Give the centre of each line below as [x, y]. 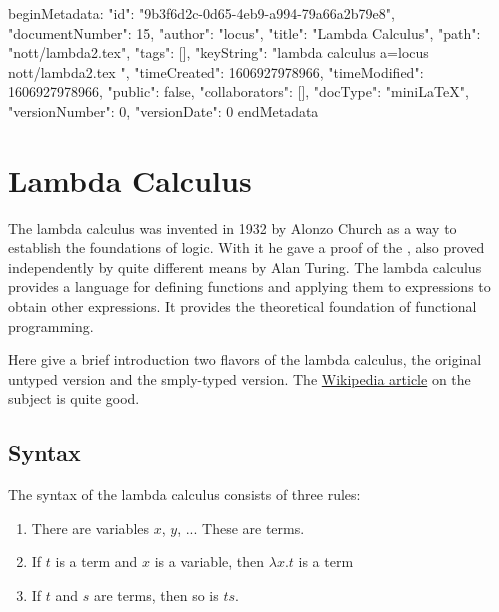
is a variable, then [209, 561]
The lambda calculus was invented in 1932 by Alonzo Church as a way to [232, 227]
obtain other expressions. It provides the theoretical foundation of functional [242, 306]
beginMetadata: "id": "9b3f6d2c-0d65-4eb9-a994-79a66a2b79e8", [201, 13]
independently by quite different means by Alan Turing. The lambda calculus [245, 266]
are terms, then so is [156, 595]
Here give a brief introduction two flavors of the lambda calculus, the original [245, 359]
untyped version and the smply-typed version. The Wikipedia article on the [239, 378]
